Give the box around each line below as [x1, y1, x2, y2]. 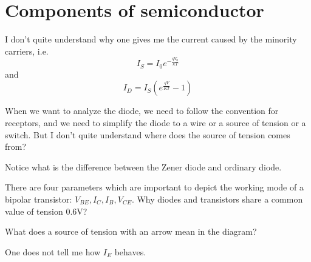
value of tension [5, 204, 63, 217]
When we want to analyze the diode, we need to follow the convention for [5, 104, 279, 117]
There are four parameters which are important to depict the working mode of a [5, 181, 304, 193]
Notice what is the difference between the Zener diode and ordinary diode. [5, 160, 282, 173]
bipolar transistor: [5, 193, 72, 206]
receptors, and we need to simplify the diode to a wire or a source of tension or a [5, 116, 306, 129]
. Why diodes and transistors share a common [131, 193, 303, 206]
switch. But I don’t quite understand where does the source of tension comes [5, 128, 290, 141]
